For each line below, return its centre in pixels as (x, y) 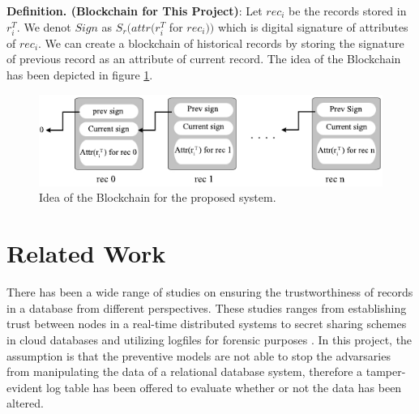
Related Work (86, 253)
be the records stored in (348, 11)
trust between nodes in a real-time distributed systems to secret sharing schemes (207, 324)
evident (25, 387)
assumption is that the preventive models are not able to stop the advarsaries (199, 355)
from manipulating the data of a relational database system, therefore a (185, 371)
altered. (25, 403)
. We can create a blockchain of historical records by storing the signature (221, 43)
